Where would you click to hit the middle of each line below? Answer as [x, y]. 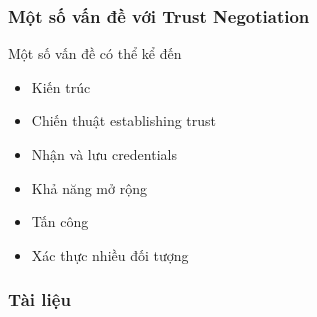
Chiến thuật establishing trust [124, 120]
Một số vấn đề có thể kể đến [95, 53]
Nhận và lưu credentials [104, 154]
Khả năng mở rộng [89, 187]
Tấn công [60, 221]
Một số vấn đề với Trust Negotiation [159, 15]
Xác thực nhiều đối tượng [110, 254]
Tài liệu [39, 299]
